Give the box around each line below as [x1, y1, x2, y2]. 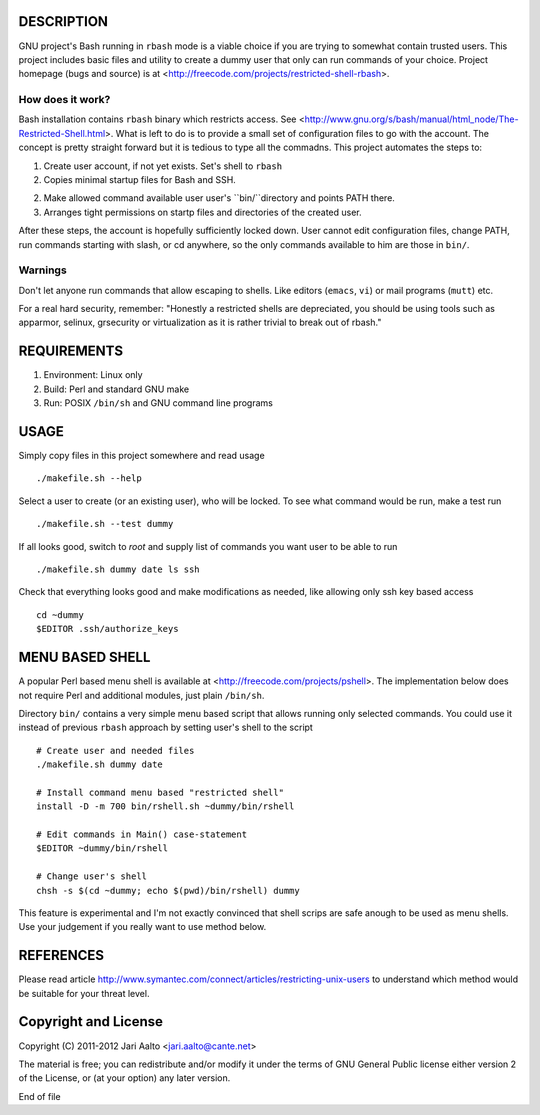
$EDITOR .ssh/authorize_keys [36, 623, 179, 635]
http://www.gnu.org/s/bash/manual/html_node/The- [304, 113, 519, 125]
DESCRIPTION [18, 13, 109, 30]
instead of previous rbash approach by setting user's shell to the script [18, 721, 314, 734]
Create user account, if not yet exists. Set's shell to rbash [43, 160, 283, 172]
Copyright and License [18, 1013, 164, 1030]
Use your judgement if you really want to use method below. [18, 921, 267, 933]
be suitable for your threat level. [18, 987, 150, 999]
